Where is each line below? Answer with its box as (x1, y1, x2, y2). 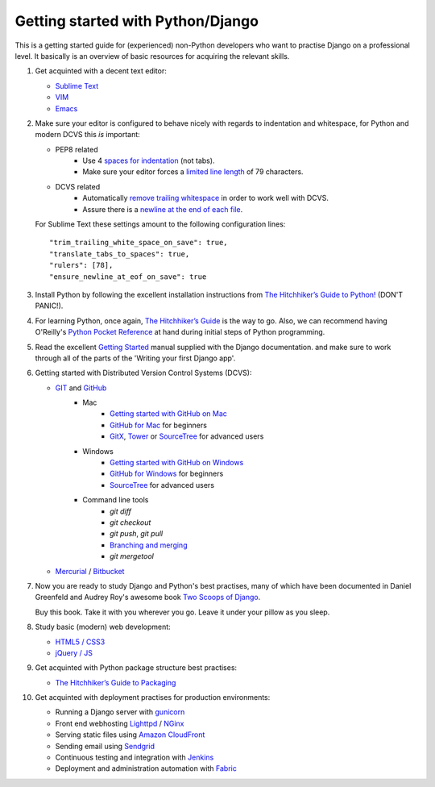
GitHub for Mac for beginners (110, 420, 207, 430)
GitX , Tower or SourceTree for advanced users (110, 431, 264, 441)
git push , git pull (110, 529, 164, 539)
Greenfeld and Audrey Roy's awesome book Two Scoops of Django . (35, 593, 261, 602)
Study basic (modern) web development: (35, 622, 171, 632)
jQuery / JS (55, 648, 93, 657)
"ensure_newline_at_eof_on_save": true (49, 272, 207, 281)
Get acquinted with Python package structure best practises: (35, 663, 238, 672)
